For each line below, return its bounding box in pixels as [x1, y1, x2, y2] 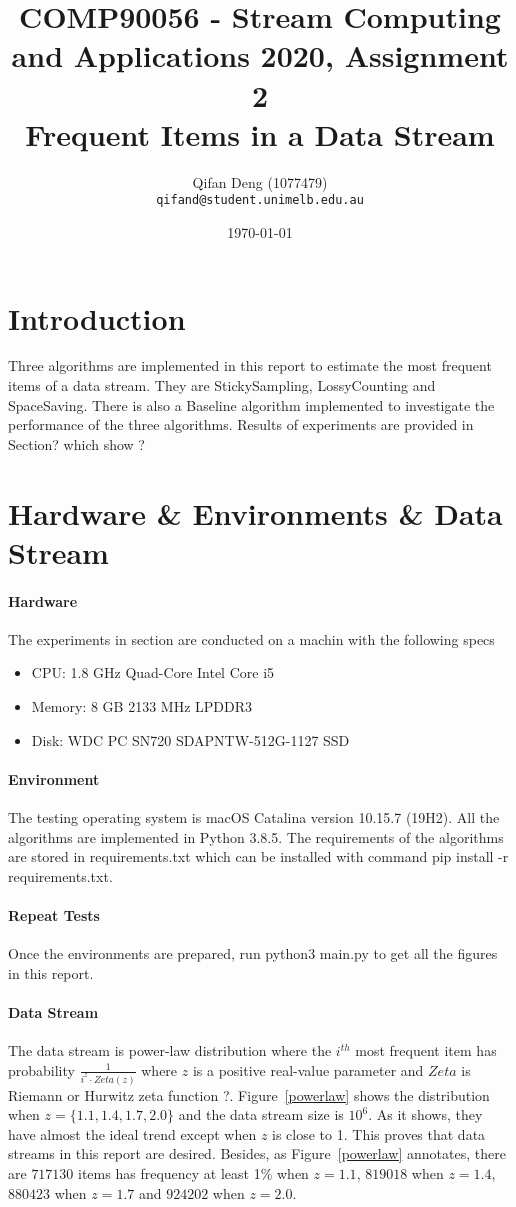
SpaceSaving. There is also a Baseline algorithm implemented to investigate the [8, 394, 495, 415]
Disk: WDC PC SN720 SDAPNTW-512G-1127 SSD [31, 729, 350, 750]
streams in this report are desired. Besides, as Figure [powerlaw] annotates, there [8, 1143, 506, 1164]
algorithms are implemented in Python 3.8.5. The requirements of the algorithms [8, 826, 504, 847]
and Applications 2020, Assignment [11, 35, 509, 76]
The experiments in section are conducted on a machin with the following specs [8, 628, 495, 649]
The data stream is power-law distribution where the [8, 1040, 332, 1061]
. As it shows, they [368, 1104, 483, 1125]
